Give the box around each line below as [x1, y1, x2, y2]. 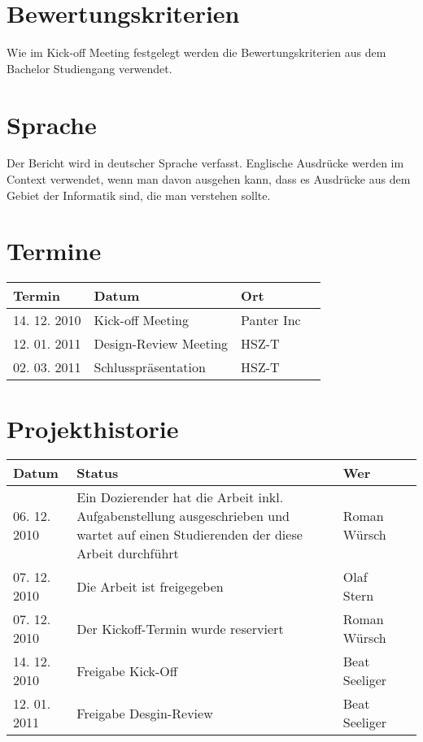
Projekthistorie [7, 411, 179, 445]
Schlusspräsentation [94, 358, 206, 377]
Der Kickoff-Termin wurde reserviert [76, 618, 284, 638]
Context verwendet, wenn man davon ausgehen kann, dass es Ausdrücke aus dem [7, 171, 411, 188]
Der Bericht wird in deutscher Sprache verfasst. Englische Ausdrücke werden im [7, 154, 404, 171]
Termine [7, 234, 102, 267]
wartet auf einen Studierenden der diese [76, 525, 303, 545]
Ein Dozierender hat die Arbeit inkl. [76, 488, 284, 507]
